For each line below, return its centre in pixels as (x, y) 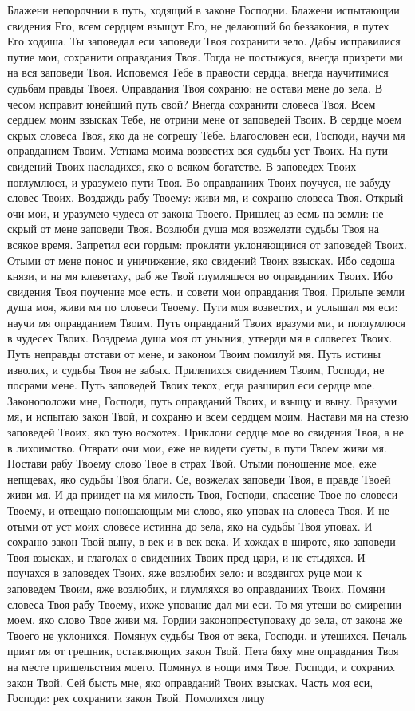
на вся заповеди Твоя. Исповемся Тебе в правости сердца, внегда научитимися (198, 72)
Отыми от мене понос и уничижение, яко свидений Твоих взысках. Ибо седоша (202, 260)
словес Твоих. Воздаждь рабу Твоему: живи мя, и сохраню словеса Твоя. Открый (206, 197)
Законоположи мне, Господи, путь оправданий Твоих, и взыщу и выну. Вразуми (202, 400)
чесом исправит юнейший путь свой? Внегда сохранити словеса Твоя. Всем (192, 103)
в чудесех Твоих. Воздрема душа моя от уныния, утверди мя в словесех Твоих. (200, 338)
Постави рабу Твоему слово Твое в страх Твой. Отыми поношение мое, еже (192, 463)
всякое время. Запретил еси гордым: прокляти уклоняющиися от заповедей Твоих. (207, 244)
